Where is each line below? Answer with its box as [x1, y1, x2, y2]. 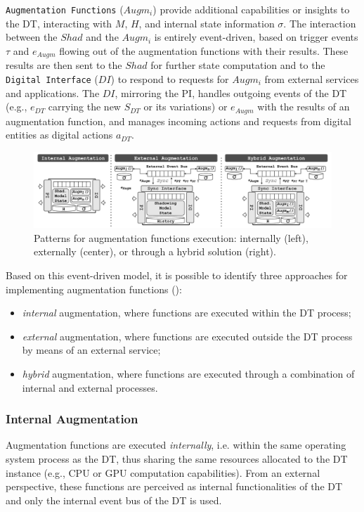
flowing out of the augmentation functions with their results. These [59, 43, 349, 58]
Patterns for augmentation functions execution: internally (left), [34, 230, 308, 245]
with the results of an [257, 99, 350, 114]
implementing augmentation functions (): [6, 281, 182, 296]
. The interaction [283, 15, 356, 30]
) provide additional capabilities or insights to [152, 2, 350, 16]
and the [86, 30, 119, 44]
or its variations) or [143, 99, 228, 114]
